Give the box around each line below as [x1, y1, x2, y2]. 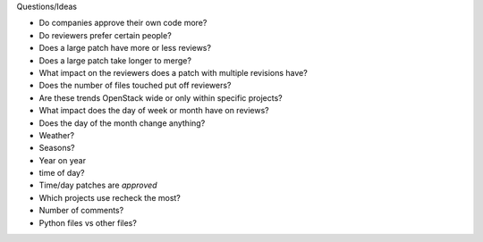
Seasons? [38, 143, 75, 154]
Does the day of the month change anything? [38, 117, 206, 129]
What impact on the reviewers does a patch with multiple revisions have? [38, 67, 308, 78]
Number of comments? [38, 205, 124, 216]
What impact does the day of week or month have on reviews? [38, 105, 269, 116]
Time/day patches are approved [38, 179, 157, 191]
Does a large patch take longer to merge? [38, 54, 192, 66]
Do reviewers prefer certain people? [38, 29, 172, 40]
